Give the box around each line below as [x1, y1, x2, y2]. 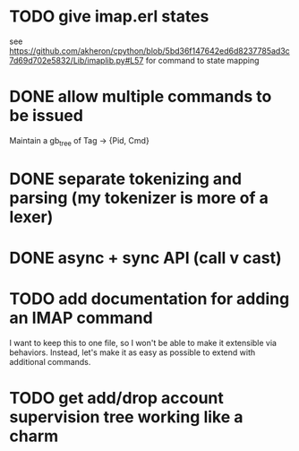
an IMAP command [9, 308, 154, 328]
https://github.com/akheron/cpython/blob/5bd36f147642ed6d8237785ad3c [9, 45, 291, 56]
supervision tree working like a [9, 407, 243, 428]
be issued [9, 106, 83, 126]
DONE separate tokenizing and [9, 169, 243, 189]
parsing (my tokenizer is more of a [9, 187, 269, 208]
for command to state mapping [145, 55, 260, 65]
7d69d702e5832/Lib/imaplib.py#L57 [9, 55, 144, 65]
